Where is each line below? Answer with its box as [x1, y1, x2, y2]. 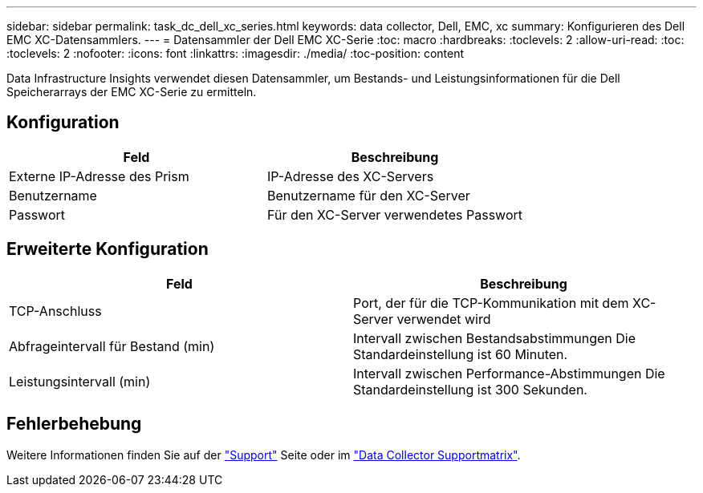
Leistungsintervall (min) [9, 373, 151, 390]
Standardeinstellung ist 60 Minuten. [353, 346, 568, 362]
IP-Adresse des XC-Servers [267, 168, 434, 184]
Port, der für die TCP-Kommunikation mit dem [353, 294, 629, 311]
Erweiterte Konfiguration [6, 239, 209, 260]
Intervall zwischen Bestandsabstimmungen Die [353, 329, 636, 346]
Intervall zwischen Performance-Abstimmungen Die [353, 365, 665, 382]
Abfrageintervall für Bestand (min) [9, 337, 215, 354]
